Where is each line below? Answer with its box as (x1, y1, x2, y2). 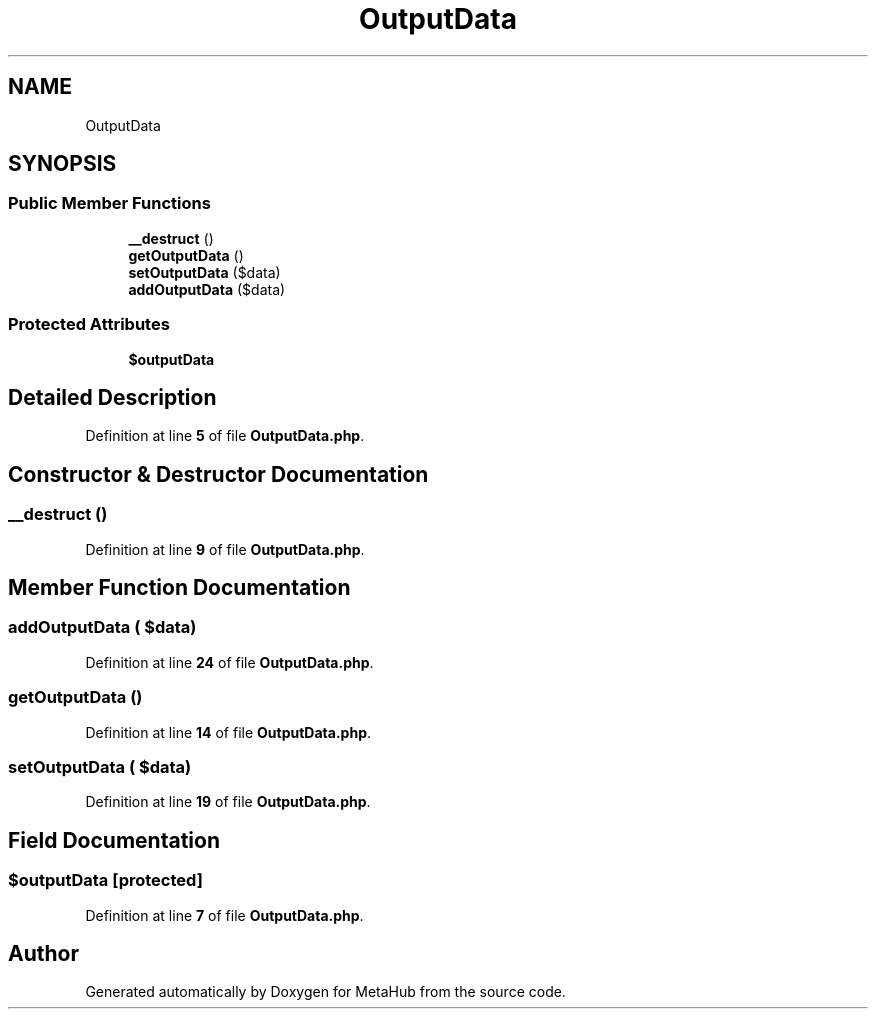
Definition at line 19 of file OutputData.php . (85, 793, 371, 811)
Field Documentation (8, 827, 220, 853)
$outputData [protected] (8, 870, 203, 891)
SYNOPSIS (8, 151, 117, 177)
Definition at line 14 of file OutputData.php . (85, 723, 372, 741)
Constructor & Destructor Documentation (8, 461, 429, 487)
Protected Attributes (8, 314, 170, 335)
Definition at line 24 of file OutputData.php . (85, 653, 374, 671)
